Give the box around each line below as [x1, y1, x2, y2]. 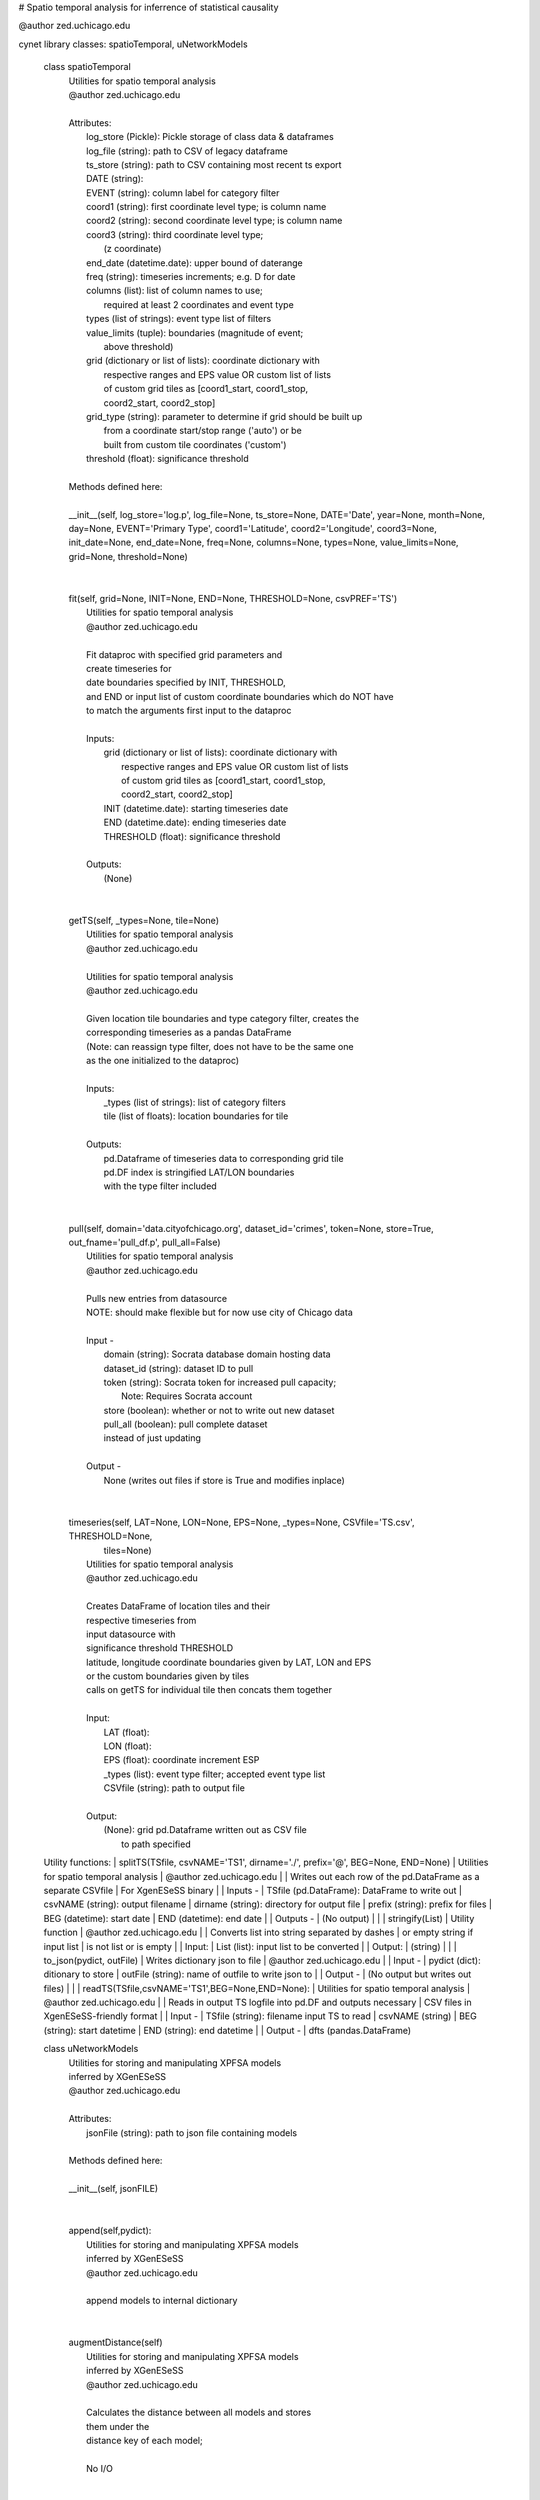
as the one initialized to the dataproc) [86, 1054, 240, 1066]
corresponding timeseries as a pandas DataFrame [86, 1026, 292, 1039]
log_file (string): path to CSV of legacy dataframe [86, 145, 289, 157]
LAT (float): [103, 1726, 150, 1738]
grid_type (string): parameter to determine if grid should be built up [86, 410, 363, 422]
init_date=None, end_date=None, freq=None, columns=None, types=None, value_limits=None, [68, 536, 459, 549]
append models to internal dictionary [86, 2295, 238, 2307]
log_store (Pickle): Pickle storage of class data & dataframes [86, 131, 334, 143]
